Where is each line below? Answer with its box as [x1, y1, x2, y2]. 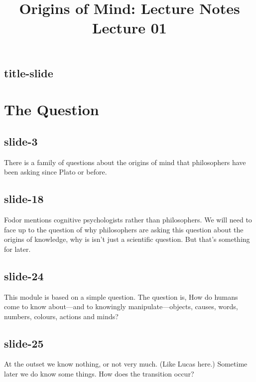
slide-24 [4, 268, 44, 283]
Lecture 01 [92, 17, 167, 38]
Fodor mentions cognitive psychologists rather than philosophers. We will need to [4, 214, 252, 224]
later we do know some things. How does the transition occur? [4, 369, 194, 379]
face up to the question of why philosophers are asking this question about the [4, 224, 244, 234]
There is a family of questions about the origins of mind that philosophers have [4, 157, 246, 167]
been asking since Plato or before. [4, 167, 107, 177]
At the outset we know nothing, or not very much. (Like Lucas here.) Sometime [4, 359, 248, 369]
